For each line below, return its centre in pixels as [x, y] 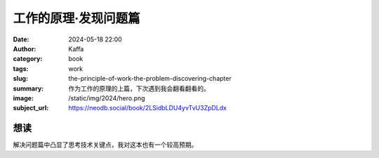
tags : [21, 68]
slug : [20, 79]
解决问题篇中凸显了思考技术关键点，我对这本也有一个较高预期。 [105, 145]
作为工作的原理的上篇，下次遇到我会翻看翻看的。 [139, 88]
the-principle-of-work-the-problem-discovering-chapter [150, 79]
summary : [28, 88]
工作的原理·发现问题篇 [77, 18]
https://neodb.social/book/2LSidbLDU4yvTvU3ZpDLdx [148, 108]
